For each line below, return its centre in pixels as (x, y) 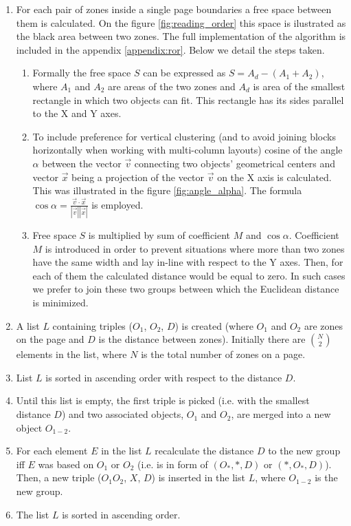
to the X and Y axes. (77, 113)
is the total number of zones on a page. (223, 354)
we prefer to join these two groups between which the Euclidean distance (186, 289)
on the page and (50, 339)
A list (28, 325)
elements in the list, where (71, 354)
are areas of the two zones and (172, 86)
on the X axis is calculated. (274, 177)
